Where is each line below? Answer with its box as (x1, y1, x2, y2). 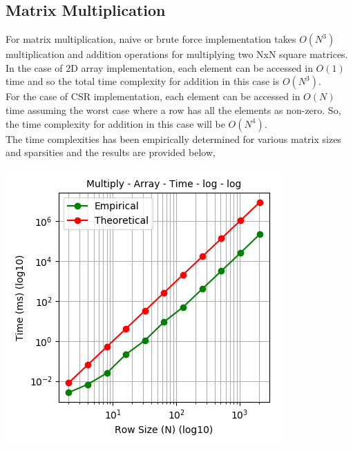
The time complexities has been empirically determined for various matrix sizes (6, 131, 341, 146)
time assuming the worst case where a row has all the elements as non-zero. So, (6, 102, 341, 117)
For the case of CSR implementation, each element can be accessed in (6, 89, 300, 104)
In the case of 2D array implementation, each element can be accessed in (6, 60, 313, 75)
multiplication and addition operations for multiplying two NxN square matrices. (6, 47, 348, 61)
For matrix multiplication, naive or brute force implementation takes (6, 32, 296, 46)
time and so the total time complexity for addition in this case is (6, 74, 280, 88)
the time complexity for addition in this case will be (6, 116, 225, 131)
